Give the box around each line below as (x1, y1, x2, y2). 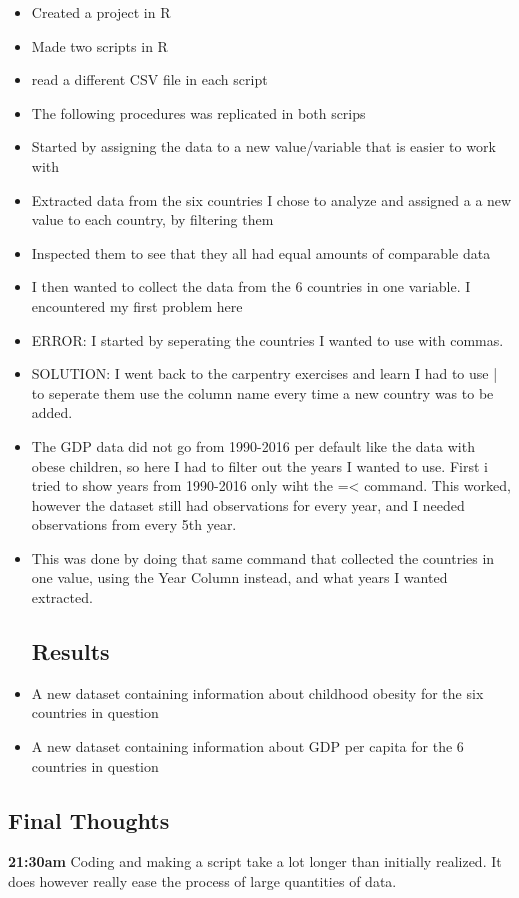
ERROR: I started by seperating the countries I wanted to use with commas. (31, 329, 504, 350)
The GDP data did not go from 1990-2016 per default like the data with (31, 435, 475, 456)
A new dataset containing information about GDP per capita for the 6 (31, 736, 464, 757)
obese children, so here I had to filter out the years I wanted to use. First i (31, 455, 488, 476)
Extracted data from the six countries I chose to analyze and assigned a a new (31, 189, 512, 210)
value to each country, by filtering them (31, 209, 274, 230)
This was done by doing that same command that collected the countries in (31, 547, 495, 568)
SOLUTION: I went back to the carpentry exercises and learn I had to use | (31, 363, 498, 384)
